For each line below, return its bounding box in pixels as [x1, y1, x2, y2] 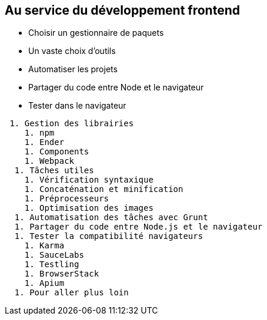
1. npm [24, 128, 55, 138]
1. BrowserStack [24, 269, 99, 279]
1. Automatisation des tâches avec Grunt [14, 213, 208, 223]
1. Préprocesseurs [24, 194, 109, 204]
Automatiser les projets [28, 64, 118, 75]
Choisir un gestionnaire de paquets [28, 28, 164, 38]
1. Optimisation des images [24, 203, 153, 213]
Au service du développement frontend [5, 3, 240, 18]
